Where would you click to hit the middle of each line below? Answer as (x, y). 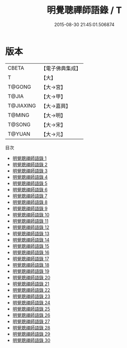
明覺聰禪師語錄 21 (31, 284)
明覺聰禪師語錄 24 (31, 302)
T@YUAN (19, 134)
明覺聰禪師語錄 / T (84, 10)
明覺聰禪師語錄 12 (31, 227)
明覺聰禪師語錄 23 (31, 296)
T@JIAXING (22, 105)
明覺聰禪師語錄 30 (31, 340)
